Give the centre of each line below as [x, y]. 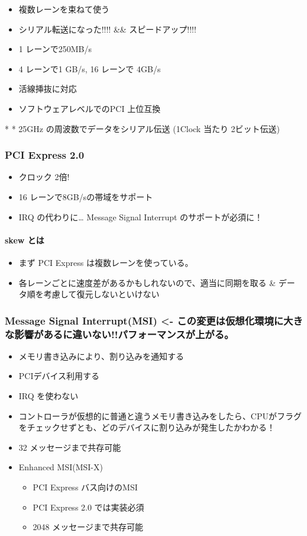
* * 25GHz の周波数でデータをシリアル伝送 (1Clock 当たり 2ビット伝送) [143, 128]
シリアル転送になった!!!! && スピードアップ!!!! [107, 29]
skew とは [25, 240]
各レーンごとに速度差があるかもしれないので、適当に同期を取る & [147, 282]
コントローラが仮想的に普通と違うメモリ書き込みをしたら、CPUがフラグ [160, 415]
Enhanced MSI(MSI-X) [61, 467]
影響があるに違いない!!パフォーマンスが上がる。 [124, 334]
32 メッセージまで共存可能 [70, 447]
